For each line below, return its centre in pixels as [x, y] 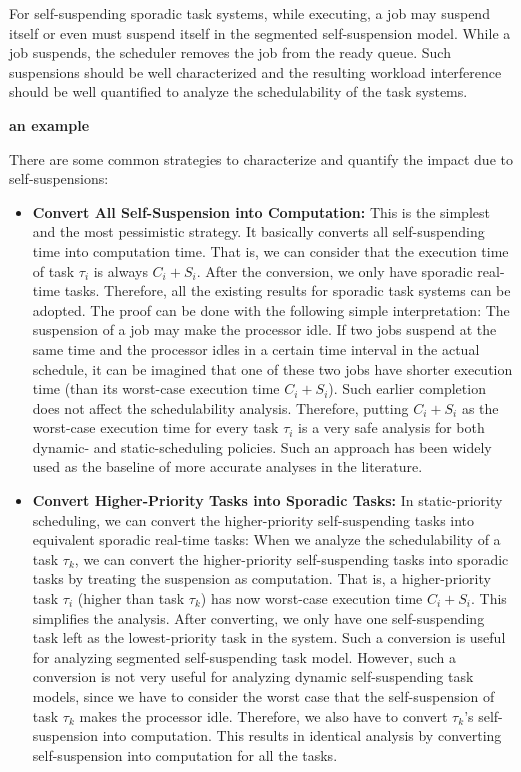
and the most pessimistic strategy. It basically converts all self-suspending [258, 231]
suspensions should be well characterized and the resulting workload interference [255, 71]
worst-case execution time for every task [155, 427]
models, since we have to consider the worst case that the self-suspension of [263, 696]
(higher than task [131, 598]
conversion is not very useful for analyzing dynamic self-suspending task [253, 676]
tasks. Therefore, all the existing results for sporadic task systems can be [287, 290]
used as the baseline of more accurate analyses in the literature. [227, 466]
